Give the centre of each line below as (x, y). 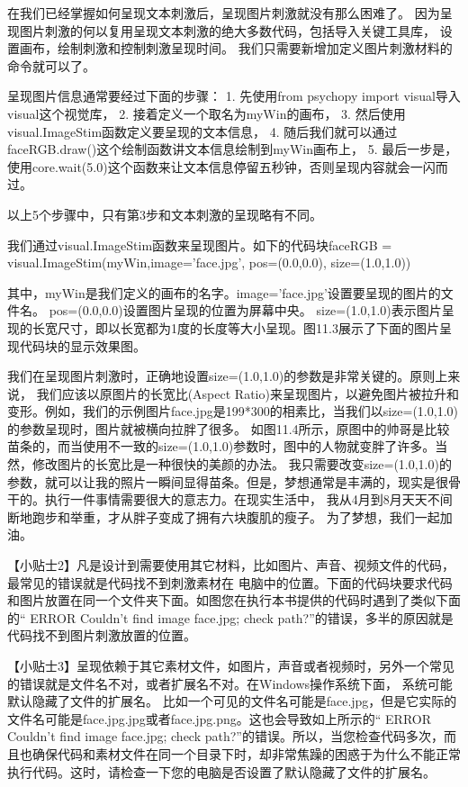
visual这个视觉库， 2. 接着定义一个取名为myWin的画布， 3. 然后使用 (207, 113)
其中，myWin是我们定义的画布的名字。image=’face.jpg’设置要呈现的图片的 (224, 292)
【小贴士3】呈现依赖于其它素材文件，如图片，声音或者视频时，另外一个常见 (231, 665)
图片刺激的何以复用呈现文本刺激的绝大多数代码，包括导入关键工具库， (227, 30)
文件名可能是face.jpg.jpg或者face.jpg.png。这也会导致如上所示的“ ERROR (219, 718)
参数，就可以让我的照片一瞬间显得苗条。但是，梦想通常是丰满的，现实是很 (228, 481)
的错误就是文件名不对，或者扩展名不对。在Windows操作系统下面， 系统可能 (230, 683)
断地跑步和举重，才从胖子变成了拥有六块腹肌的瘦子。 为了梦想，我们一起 (224, 516)
